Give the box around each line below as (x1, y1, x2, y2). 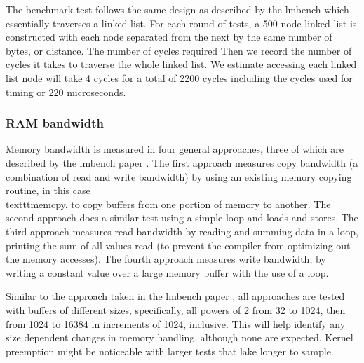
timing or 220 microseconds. (6, 84, 126, 99)
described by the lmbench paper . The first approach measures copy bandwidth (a (6, 155, 358, 170)
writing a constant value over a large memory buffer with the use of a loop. (6, 265, 329, 280)
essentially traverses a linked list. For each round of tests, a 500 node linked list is (6, 15, 357, 30)
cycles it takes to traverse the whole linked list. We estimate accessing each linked (6, 57, 357, 71)
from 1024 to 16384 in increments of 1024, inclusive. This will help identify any (6, 316, 346, 331)
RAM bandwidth (6, 114, 105, 132)
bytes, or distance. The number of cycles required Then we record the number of (6, 43, 352, 57)
